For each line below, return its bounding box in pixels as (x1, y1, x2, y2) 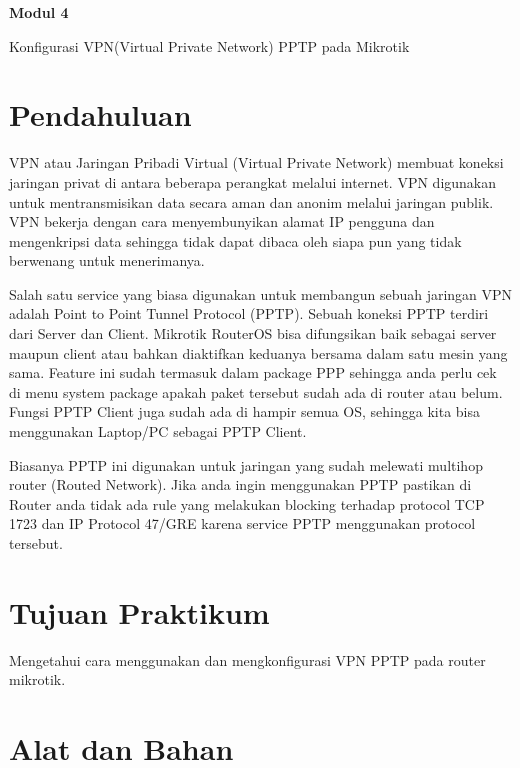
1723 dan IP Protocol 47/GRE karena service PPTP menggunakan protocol (9, 513, 476, 534)
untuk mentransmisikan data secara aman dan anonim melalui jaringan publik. (9, 191, 494, 212)
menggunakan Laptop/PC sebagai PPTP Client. (9, 421, 307, 442)
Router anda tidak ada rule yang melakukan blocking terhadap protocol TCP (9, 493, 485, 514)
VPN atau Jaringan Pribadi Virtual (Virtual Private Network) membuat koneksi (9, 152, 504, 173)
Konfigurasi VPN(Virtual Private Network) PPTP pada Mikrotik (9, 35, 410, 56)
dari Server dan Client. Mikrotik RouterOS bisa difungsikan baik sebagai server (9, 323, 497, 344)
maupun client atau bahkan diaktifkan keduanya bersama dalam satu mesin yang (9, 342, 508, 363)
